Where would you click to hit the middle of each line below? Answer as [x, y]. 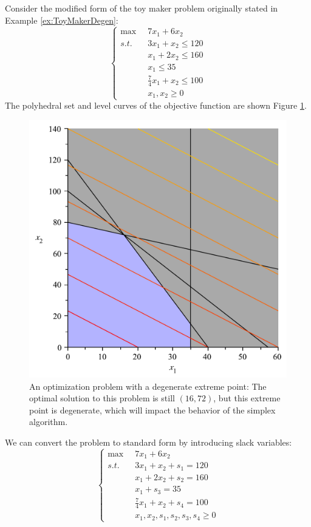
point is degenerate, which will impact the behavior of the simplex [152, 410]
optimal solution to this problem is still [102, 398]
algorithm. [49, 422]
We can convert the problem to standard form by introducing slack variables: [149, 442]
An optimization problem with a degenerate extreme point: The [148, 386]
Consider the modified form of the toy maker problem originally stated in [142, 8]
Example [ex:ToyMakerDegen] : [62, 20]
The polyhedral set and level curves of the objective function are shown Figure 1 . [156, 105]
